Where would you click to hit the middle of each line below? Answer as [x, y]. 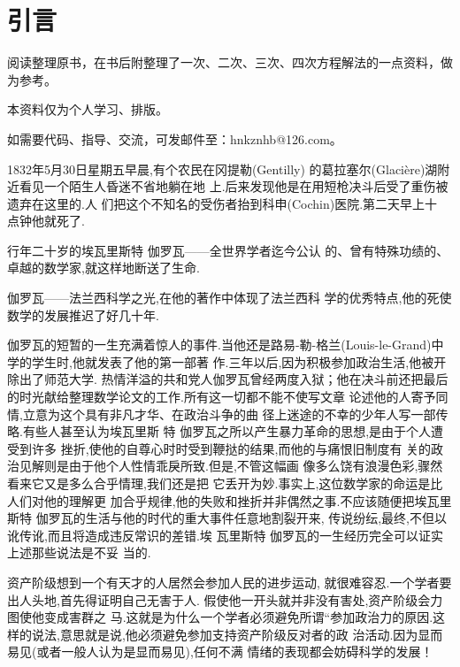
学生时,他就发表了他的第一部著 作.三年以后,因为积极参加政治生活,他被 [233, 361]
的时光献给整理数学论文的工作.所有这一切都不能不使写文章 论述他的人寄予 [222, 397]
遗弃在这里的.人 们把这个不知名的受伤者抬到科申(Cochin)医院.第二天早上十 [222, 203]
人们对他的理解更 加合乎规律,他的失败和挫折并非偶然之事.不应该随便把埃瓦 [223, 500]
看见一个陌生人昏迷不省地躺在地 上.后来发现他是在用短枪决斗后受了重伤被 [234, 186]
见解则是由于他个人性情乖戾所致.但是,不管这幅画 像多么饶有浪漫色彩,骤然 [231, 466]
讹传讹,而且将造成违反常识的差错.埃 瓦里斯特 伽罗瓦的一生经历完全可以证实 [226, 535]
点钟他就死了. [46, 221]
